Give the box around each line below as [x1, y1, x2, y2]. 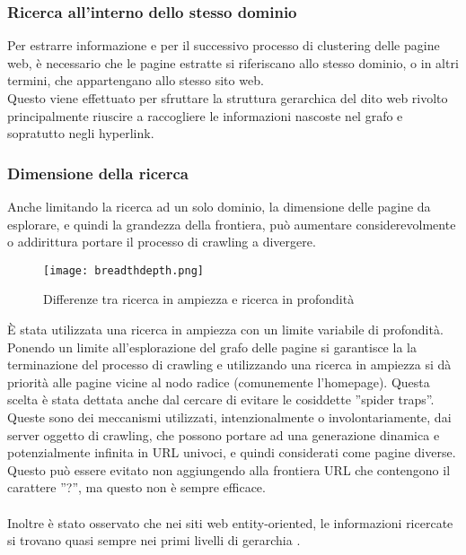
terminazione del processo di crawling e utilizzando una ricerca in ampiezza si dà [7, 355, 452, 374]
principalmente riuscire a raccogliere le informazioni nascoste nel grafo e [7, 106, 403, 125]
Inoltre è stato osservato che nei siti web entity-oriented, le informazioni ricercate [7, 513, 453, 532]
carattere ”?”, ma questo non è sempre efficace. [7, 478, 266, 497]
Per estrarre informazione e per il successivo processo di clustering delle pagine [7, 36, 440, 55]
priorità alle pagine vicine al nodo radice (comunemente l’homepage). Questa [7, 372, 430, 391]
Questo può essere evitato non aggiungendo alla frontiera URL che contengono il [7, 460, 451, 479]
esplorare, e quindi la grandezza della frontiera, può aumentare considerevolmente [7, 214, 456, 233]
